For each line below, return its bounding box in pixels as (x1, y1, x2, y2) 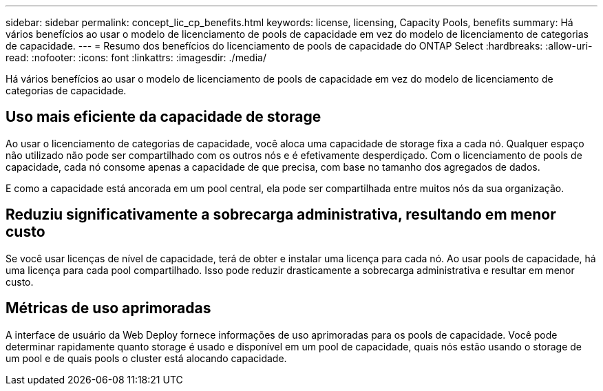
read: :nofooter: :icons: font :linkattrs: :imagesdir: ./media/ (6, 52, 266, 63)
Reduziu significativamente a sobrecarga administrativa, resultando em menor (6, 206, 556, 224)
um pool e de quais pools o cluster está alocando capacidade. (6, 352, 287, 364)
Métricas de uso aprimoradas (6, 299, 211, 317)
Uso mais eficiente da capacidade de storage (6, 108, 321, 126)
